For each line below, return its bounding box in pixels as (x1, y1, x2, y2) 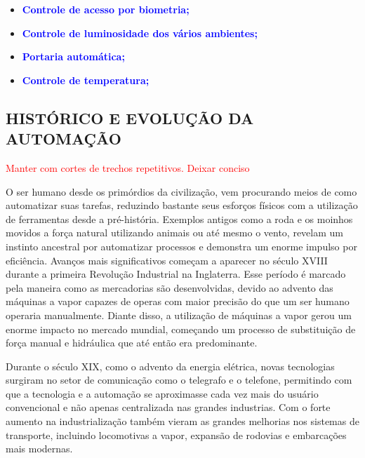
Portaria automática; (22, 49, 125, 64)
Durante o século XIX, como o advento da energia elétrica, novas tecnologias (6, 358, 335, 373)
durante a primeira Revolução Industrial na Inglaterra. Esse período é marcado (6, 267, 346, 281)
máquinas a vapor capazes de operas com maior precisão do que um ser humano (6, 294, 350, 309)
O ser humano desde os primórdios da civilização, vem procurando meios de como (6, 184, 357, 198)
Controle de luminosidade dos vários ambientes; (22, 25, 258, 40)
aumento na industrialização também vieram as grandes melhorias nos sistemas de (6, 414, 359, 429)
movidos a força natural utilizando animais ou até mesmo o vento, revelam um (6, 225, 343, 240)
